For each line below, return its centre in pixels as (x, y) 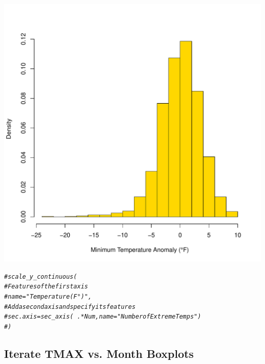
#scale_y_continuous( (41, 276)
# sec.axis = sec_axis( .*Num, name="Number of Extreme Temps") (103, 317)
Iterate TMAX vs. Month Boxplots (99, 353)
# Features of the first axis (46, 287)
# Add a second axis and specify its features (70, 307)
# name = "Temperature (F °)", (48, 296)
